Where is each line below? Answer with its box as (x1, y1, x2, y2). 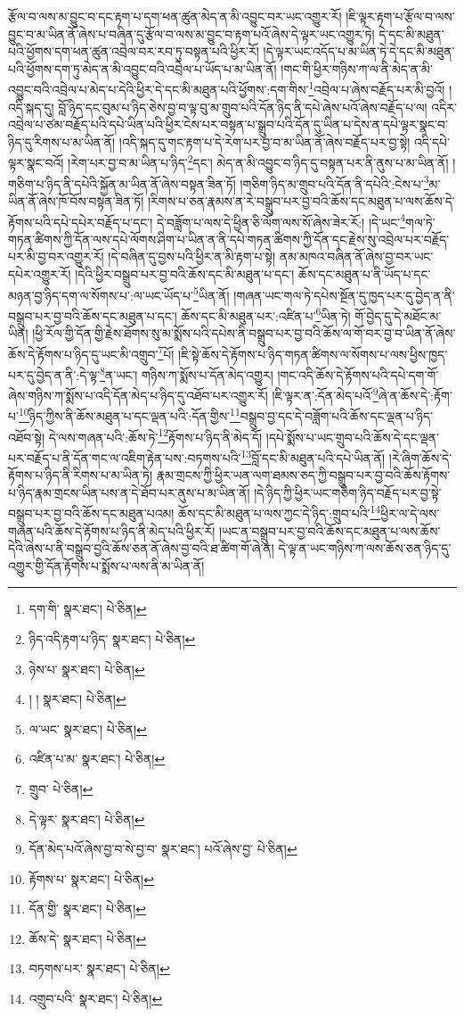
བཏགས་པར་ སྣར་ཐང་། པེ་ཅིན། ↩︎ (28, 959, 170, 978)
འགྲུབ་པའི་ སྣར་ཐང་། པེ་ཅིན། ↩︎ (28, 989, 163, 1008)
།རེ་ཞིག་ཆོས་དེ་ (388, 448, 452, 467)
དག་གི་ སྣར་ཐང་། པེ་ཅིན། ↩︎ (28, 599, 147, 618)
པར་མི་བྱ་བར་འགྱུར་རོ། (8, 247, 104, 266)
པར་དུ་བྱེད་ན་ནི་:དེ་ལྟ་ (8, 365, 101, 384)
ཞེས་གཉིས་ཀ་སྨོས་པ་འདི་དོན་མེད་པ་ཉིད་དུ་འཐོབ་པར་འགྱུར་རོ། (8, 385, 268, 404)
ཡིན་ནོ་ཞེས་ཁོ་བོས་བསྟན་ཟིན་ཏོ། (8, 191, 144, 210)
